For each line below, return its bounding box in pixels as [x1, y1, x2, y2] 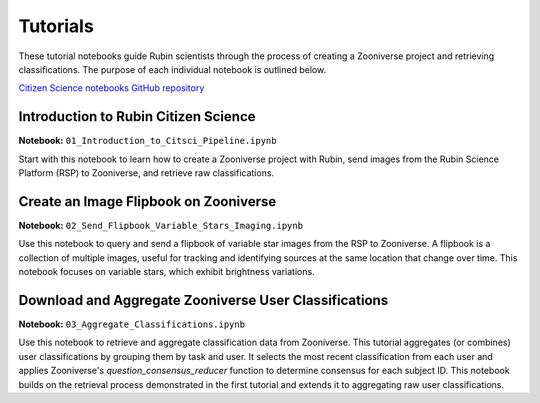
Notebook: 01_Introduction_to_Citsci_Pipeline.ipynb [18, 135, 277, 147]
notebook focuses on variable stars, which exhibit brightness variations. [18, 266, 315, 278]
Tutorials [18, 15, 94, 37]
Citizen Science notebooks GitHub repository [18, 82, 205, 94]
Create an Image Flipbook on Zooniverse [18, 193, 277, 210]
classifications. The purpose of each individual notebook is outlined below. [18, 63, 327, 75]
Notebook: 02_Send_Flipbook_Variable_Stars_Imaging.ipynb [18, 219, 304, 231]
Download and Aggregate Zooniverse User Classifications [18, 291, 389, 309]
